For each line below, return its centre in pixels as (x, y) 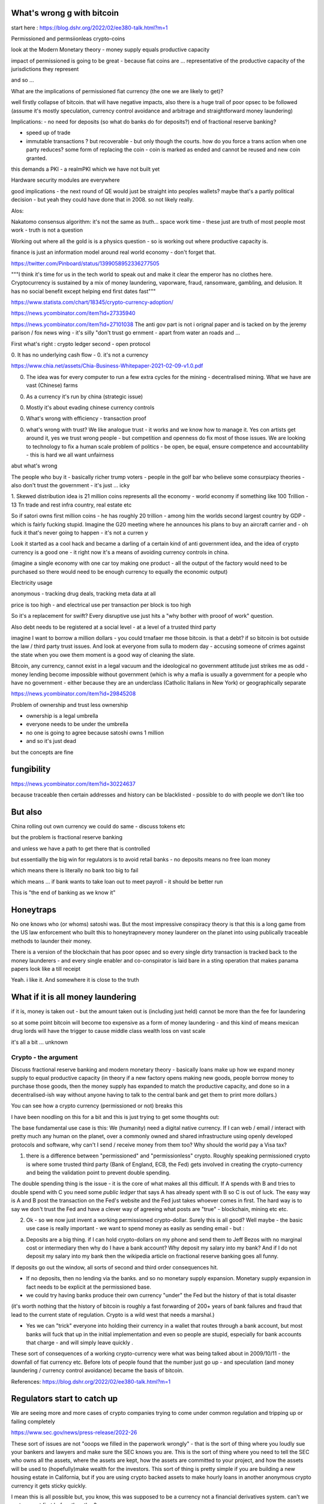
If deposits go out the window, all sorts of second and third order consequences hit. (115, 1267)
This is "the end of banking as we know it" (63, 893)
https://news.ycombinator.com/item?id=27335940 (73, 313)
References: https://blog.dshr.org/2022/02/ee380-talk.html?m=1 (91, 1381)
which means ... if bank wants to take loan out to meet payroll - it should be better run (117, 881)
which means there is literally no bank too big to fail (75, 871)
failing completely (33, 1421)
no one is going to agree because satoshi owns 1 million (95, 732)
